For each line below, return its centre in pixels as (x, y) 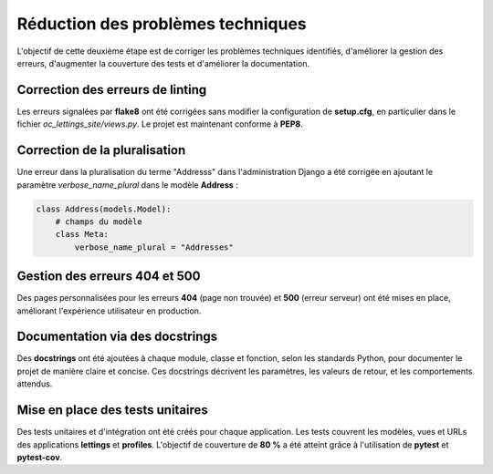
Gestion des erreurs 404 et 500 (109, 277)
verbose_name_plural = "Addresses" (154, 247)
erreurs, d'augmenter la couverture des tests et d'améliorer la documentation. (163, 63)
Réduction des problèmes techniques (162, 24)
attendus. (35, 384)
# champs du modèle (99, 222)
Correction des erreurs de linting (112, 90)
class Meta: (82, 234)
